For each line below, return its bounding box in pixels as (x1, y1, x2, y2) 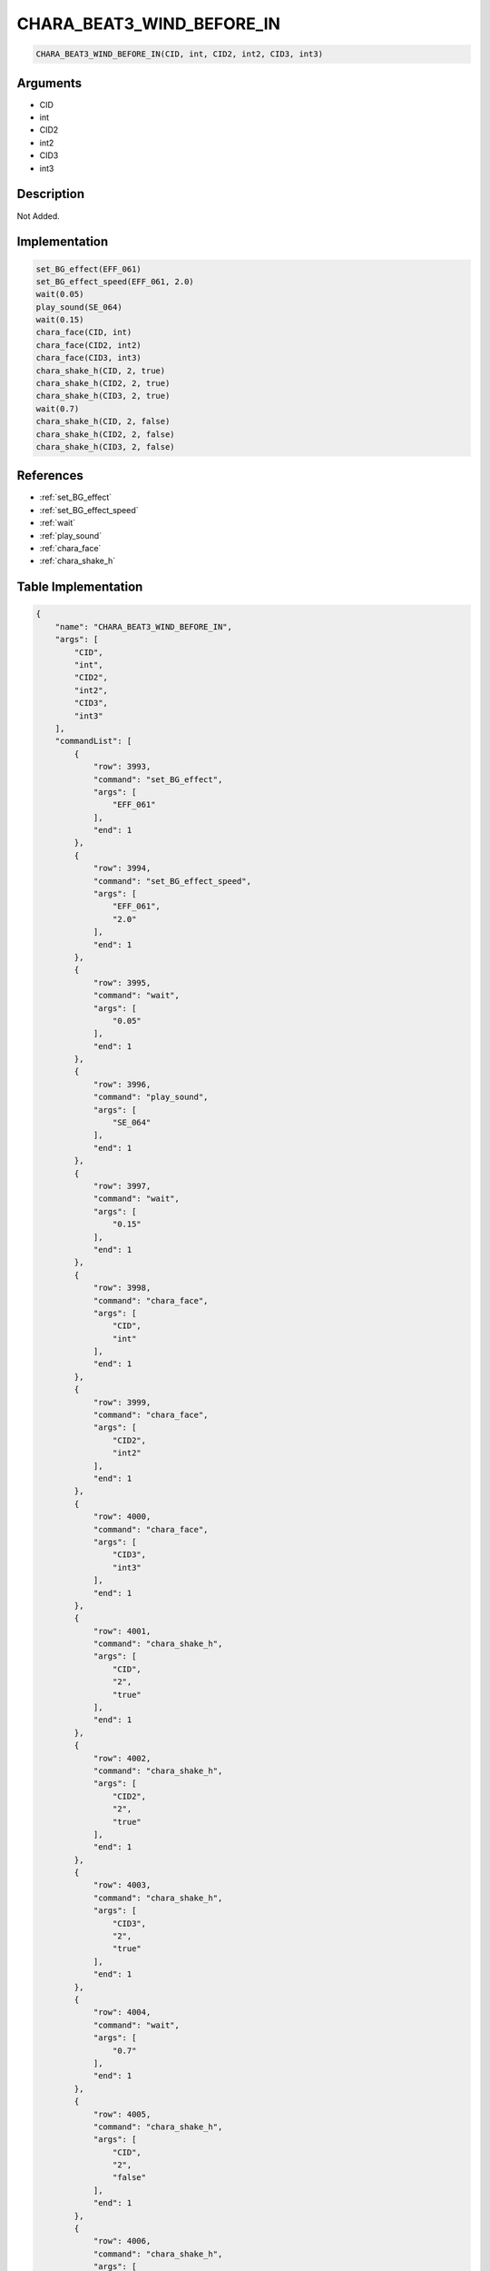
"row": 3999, (93, 1397, 152, 1407)
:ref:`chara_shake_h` (39, 555, 116, 567)
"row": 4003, (93, 1880, 152, 1890)
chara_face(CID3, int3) (35, 352, 142, 363)
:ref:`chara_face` (39, 543, 102, 554)
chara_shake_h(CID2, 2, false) (35, 429, 176, 440)
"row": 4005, (93, 2108, 152, 2119)
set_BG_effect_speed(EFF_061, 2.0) (35, 276, 194, 286)
